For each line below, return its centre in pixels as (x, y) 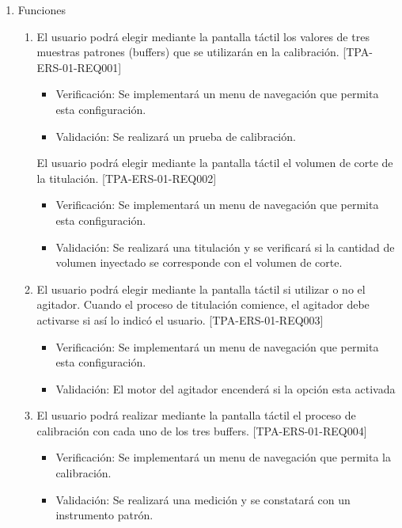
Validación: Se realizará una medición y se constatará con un (203, 499)
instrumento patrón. (104, 515)
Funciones (42, 9)
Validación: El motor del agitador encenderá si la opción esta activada (226, 388)
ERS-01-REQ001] (79, 67)
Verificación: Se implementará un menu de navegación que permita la (224, 457)
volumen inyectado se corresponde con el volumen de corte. (199, 262)
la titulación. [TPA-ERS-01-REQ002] (127, 178)
